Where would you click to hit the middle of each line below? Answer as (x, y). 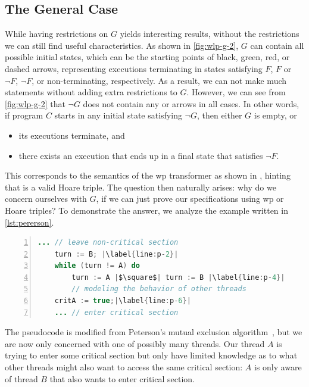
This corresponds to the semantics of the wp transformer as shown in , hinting (148, 175)
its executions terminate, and (72, 135)
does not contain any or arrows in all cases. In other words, (191, 103)
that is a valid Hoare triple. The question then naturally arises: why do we (141, 187)
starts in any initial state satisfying (118, 115)
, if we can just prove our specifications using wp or (190, 199)
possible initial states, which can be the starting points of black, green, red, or (147, 57)
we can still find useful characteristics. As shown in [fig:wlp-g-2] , (122, 45)
